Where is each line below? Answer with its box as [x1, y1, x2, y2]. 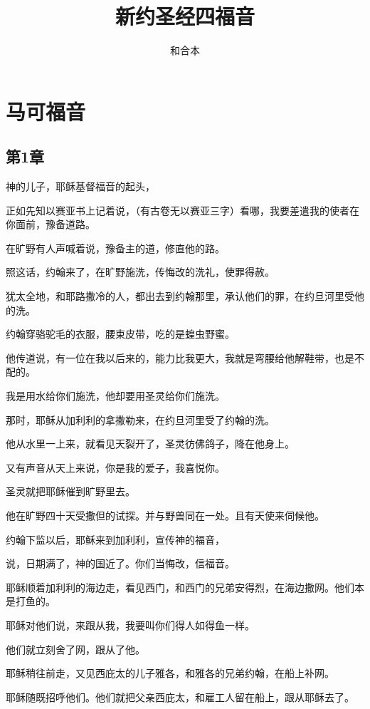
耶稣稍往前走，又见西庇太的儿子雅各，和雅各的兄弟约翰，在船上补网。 [6, 666, 334, 680]
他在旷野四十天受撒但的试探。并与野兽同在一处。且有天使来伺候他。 [6, 508, 324, 523]
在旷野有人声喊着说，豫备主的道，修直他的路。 [6, 240, 225, 255]
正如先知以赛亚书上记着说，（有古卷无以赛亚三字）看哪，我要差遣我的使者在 [6, 202, 359, 217]
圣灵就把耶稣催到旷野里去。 [6, 484, 135, 499]
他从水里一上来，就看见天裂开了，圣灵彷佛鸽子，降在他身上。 [6, 436, 295, 451]
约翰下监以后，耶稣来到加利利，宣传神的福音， [6, 532, 225, 547]
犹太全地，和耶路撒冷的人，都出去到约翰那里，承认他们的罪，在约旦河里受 [6, 289, 354, 304]
